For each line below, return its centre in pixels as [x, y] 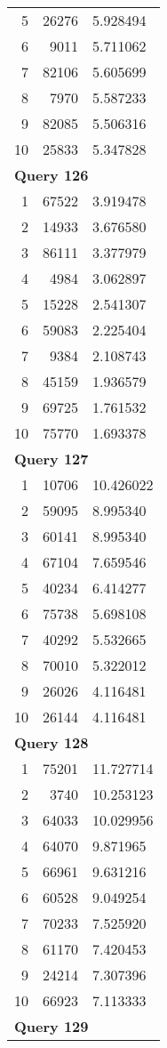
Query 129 [52, 1026]
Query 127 [52, 459]
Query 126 [52, 175]
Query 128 [52, 742]
